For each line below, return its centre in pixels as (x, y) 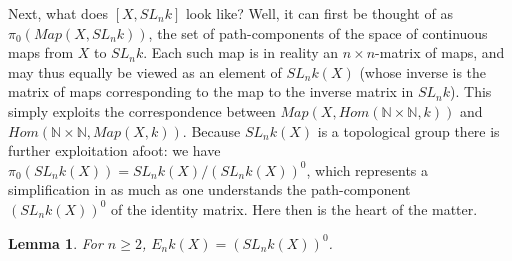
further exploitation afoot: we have (114, 150)
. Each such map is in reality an (241, 52)
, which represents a (367, 169)
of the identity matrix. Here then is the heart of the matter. (294, 208)
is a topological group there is (408, 130)
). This (471, 91)
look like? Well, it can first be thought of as (319, 13)
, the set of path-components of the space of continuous (318, 32)
